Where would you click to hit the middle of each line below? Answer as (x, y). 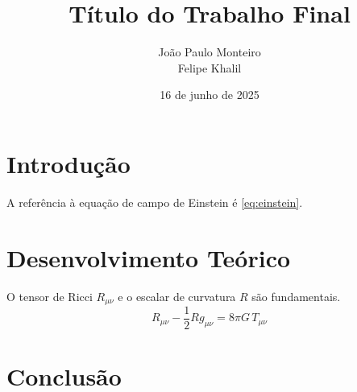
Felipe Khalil (210, 67)
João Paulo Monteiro (210, 52)
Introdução (68, 163)
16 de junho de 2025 (210, 95)
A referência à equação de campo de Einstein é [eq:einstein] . (155, 202)
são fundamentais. (296, 296)
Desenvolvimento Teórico (149, 257)
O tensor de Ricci (50, 296)
